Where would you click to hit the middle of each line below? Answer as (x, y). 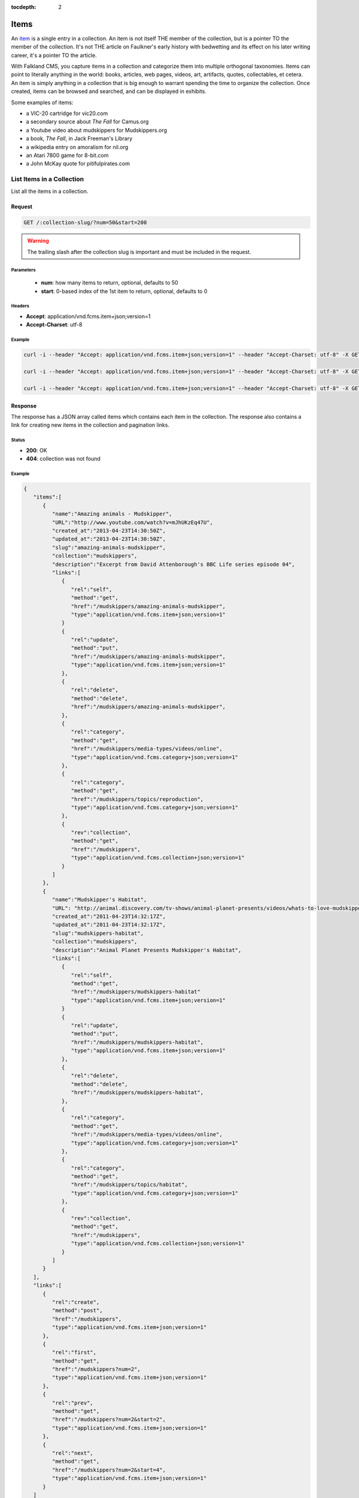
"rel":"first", (74, 1352)
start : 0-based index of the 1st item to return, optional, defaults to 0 (124, 291)
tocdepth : (24, 7)
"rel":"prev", (73, 1403)
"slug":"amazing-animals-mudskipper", (109, 547)
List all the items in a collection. (50, 191)
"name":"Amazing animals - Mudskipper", (112, 514)
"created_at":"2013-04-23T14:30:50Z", (109, 531)
